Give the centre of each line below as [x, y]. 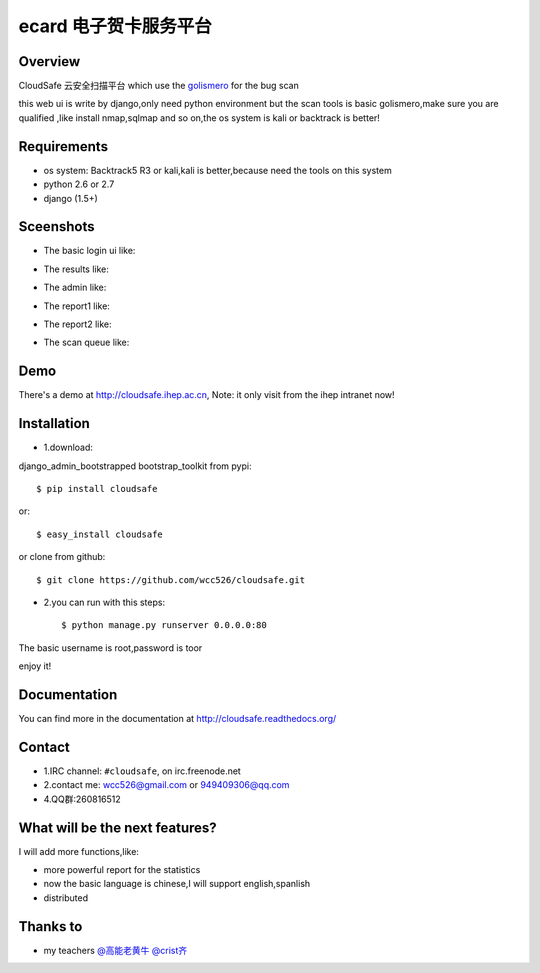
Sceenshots [56, 226]
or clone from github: [62, 557]
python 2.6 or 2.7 [79, 184]
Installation [54, 423]
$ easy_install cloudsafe [100, 534]
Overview [49, 61]
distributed [66, 897]
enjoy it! [35, 666]
